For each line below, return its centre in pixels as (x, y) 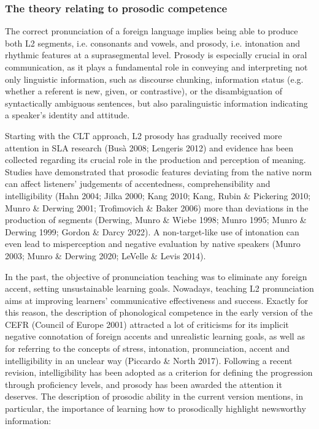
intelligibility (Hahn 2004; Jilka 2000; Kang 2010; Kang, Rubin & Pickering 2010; (158, 195)
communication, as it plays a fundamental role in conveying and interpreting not (156, 67)
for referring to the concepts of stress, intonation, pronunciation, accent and (148, 348)
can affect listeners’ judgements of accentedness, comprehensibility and (138, 184)
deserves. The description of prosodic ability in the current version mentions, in (154, 396)
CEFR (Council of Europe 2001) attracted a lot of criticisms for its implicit (147, 324)
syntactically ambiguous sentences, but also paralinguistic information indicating (156, 103)
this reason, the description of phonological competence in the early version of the (159, 312)
